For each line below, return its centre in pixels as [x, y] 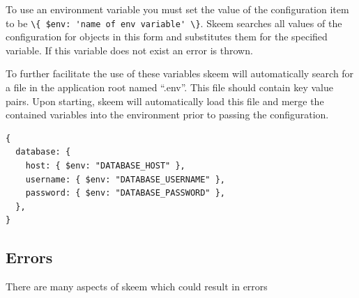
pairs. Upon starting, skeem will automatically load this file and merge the [165, 101]
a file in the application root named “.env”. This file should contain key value [169, 87]
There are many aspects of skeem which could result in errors [137, 287]
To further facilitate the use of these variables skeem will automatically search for [180, 73]
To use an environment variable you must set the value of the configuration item [177, 9]
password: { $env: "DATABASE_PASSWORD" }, [125, 193]
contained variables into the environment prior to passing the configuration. [167, 115]
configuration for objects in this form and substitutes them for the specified [167, 37]
